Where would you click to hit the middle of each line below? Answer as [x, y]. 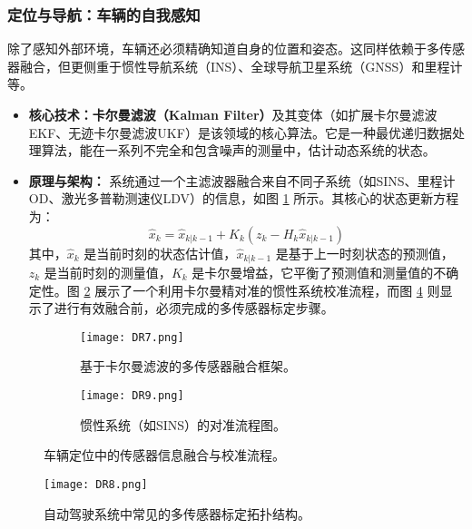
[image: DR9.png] [132, 396]
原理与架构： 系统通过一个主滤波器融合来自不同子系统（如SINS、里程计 [242, 180]
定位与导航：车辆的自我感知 [104, 14]
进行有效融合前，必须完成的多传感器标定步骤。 [194, 308]
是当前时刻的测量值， [108, 273]
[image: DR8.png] [96, 484]
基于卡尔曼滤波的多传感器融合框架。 [188, 366]
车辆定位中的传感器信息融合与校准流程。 [164, 455]
